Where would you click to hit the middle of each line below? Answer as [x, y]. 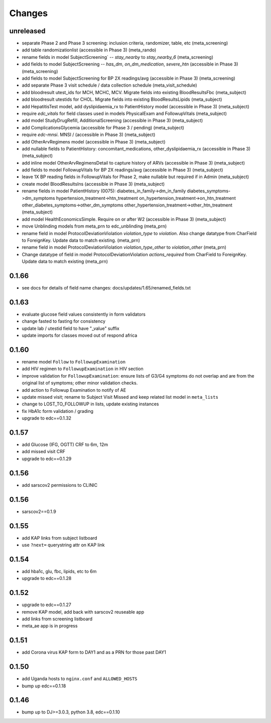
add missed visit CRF [44, 452]
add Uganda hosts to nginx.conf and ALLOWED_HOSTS [80, 679]
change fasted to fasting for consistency [63, 321]
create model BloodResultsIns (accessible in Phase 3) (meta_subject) [93, 184]
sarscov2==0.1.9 [39, 512]
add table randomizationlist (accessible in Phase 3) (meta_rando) [89, 50]
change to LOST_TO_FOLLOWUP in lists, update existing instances [90, 404]
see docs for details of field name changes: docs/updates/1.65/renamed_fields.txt [106, 288]
